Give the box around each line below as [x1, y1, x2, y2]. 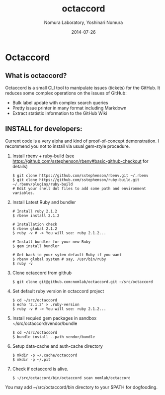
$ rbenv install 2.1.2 [12, 213, 60, 218]
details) [12, 163, 28, 169]
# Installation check [12, 222, 57, 227]
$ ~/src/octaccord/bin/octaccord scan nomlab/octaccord [12, 375, 131, 381]
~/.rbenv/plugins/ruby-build [12, 182, 73, 187]
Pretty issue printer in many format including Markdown [12, 105, 127, 111]
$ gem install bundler [12, 243, 60, 249]
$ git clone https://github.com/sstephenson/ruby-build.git [12, 177, 140, 182]
